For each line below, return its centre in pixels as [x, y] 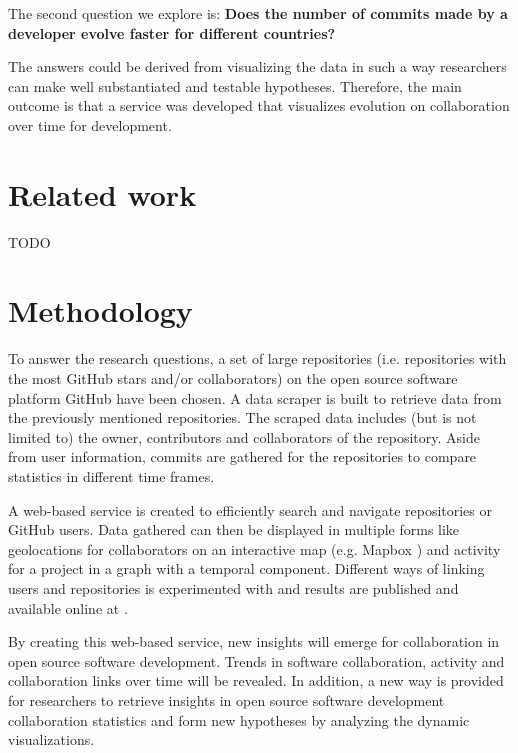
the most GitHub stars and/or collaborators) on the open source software [233, 378]
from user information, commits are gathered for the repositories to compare [242, 456]
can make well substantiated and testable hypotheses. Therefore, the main [235, 85]
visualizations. [51, 739]
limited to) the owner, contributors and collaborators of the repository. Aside [244, 436]
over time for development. [90, 124]
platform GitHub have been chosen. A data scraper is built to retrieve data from [255, 397]
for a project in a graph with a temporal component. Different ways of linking [246, 568]
